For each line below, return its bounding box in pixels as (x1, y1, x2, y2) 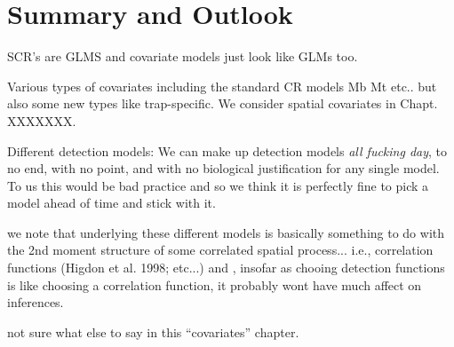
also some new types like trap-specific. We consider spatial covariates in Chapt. (7, 94, 438, 113)
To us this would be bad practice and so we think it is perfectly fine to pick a (7, 176, 429, 194)
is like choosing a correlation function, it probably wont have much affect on (7, 275, 422, 294)
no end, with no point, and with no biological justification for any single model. (7, 159, 440, 177)
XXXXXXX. (7, 111, 76, 130)
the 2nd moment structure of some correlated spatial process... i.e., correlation (7, 241, 434, 259)
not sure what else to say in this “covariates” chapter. (7, 322, 299, 341)
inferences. (7, 293, 64, 312)
